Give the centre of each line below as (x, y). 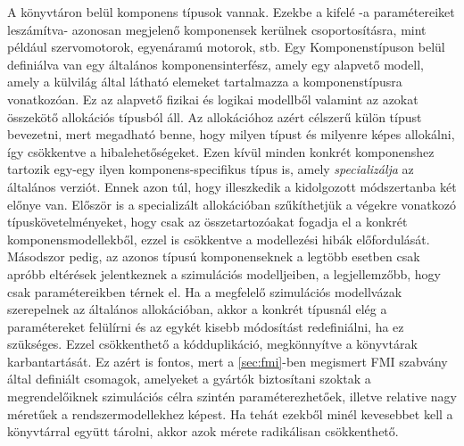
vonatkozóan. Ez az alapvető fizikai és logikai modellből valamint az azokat (213, 99)
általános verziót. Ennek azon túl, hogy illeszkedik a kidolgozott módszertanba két (232, 186)
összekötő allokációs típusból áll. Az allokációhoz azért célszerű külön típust (215, 116)
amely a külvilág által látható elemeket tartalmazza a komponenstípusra (205, 82)
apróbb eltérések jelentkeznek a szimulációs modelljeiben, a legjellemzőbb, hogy (224, 273)
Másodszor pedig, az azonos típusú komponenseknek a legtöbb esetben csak (214, 256)
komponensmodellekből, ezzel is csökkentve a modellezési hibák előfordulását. (219, 239)
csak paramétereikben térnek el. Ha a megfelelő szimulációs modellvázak (205, 291)
